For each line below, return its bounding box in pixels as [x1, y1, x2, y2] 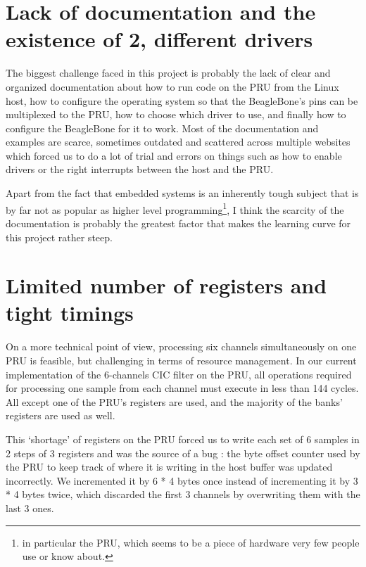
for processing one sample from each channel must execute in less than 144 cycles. [6, 381, 359, 395]
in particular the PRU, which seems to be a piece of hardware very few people [22, 535, 360, 549]
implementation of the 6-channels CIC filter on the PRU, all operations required [6, 367, 352, 381]
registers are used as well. [6, 408, 115, 423]
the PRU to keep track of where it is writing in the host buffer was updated [6, 459, 333, 474]
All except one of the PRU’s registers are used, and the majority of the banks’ [6, 394, 343, 409]
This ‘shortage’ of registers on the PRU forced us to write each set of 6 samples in [6, 431, 360, 446]
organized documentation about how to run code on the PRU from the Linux [6, 79, 339, 94]
